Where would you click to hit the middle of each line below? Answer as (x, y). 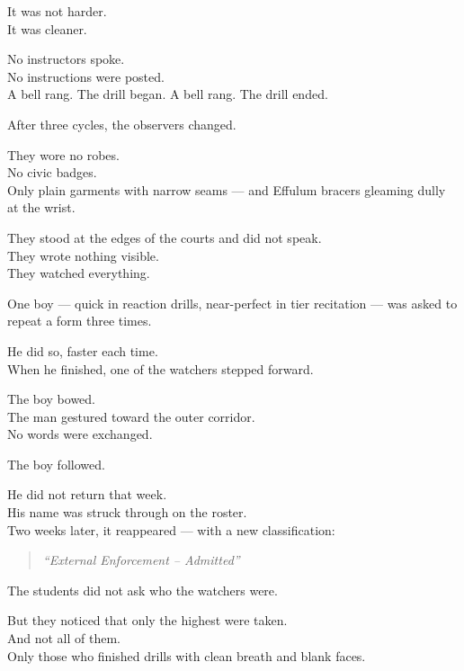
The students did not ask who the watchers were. (143, 590)
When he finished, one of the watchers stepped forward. (161, 368)
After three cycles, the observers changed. (122, 124)
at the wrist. (41, 207)
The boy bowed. (51, 399)
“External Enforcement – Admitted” (141, 560)
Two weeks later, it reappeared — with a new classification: (171, 529)
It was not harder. (57, 11)
